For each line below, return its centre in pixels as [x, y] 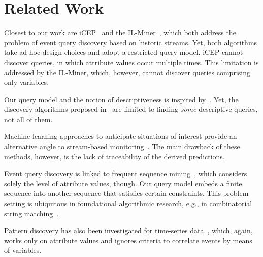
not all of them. [28, 119]
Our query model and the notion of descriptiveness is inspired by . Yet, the [121, 99]
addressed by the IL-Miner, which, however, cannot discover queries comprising [127, 72]
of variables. [23, 250]
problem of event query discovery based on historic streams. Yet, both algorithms [131, 42]
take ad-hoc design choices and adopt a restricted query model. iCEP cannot [124, 52]
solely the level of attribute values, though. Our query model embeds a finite [123, 183]
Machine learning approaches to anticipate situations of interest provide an [121, 136]
